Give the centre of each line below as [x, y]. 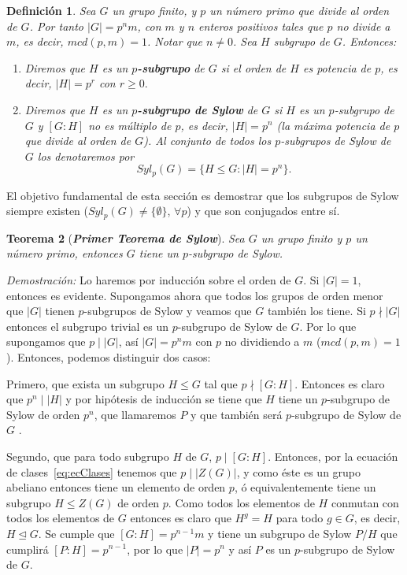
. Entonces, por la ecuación [333, 456]
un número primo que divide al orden [300, 10]
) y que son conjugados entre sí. [263, 211]
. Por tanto [56, 26]
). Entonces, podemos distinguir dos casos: [109, 357]
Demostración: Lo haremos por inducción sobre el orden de [149, 280]
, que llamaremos [135, 414]
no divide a [363, 26]
